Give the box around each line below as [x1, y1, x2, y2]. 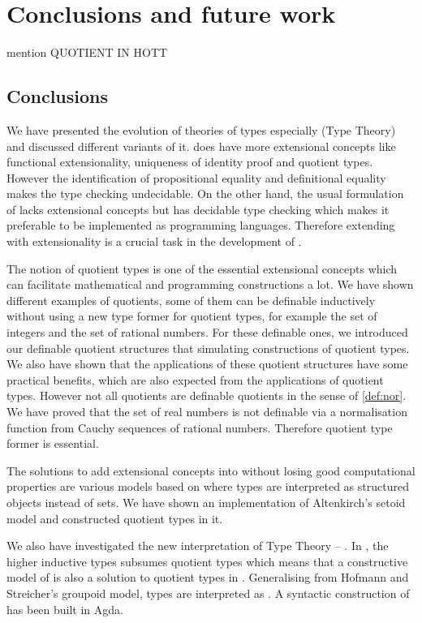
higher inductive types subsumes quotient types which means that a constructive [6, 552, 408, 569]
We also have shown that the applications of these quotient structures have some [6, 355, 408, 372]
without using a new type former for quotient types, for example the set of [6, 307, 377, 324]
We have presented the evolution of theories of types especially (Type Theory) [6, 121, 396, 138]
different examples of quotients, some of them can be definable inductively [6, 291, 376, 308]
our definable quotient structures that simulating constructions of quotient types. [6, 339, 410, 356]
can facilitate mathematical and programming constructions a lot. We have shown [6, 276, 414, 293]
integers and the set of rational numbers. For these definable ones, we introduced [6, 324, 408, 341]
